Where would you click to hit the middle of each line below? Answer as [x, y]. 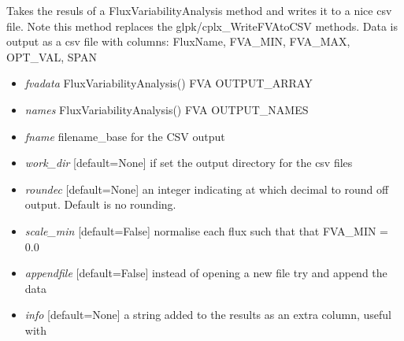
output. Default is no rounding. [100, 204]
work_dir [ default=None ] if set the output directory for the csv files [189, 163]
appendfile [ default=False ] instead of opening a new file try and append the [206, 273]
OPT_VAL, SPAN [52, 56]
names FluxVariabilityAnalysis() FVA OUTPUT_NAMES [167, 109]
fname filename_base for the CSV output [125, 136]
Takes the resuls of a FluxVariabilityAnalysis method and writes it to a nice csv [199, 10]
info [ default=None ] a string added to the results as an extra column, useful [208, 315]
